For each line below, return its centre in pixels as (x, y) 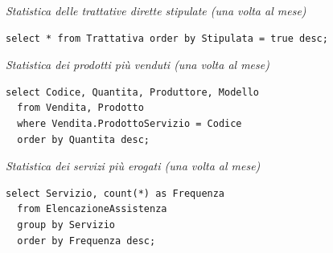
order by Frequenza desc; (86, 241)
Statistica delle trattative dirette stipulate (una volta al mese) (156, 10)
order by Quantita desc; (83, 139)
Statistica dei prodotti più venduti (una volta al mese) (138, 65)
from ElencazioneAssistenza (92, 209)
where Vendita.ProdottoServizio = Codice (129, 123)
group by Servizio (66, 224)
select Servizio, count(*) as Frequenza (115, 193)
